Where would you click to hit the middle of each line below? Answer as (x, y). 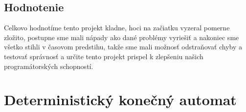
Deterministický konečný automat (120, 100)
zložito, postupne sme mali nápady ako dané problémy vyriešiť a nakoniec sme (122, 37)
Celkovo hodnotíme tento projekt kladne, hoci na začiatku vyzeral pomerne (117, 28)
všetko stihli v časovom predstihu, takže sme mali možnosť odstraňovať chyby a (123, 47)
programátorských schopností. (49, 66)
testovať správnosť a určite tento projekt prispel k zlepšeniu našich (104, 56)
